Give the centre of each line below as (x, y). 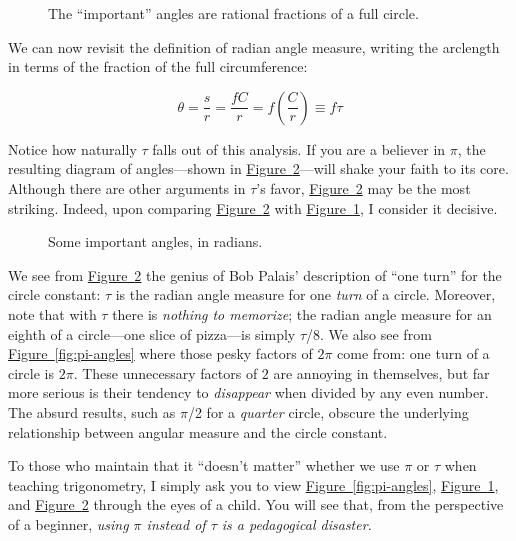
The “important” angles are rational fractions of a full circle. (233, 13)
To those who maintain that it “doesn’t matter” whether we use (204, 465)
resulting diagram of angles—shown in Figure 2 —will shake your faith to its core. (258, 168)
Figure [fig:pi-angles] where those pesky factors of (160, 353)
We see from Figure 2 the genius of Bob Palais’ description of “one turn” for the (255, 274)
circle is (31, 372)
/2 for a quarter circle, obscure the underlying (328, 411)
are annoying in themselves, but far (381, 372)
